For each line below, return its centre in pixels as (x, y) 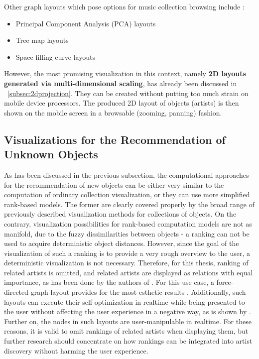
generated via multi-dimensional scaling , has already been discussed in (121, 83)
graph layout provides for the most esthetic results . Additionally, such (138, 292)
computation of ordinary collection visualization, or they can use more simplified (127, 194)
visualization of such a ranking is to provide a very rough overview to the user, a (127, 253)
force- (225, 282)
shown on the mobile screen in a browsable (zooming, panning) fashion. (113, 112)
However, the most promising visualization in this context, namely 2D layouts (125, 73)
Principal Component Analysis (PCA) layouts (86, 23)
